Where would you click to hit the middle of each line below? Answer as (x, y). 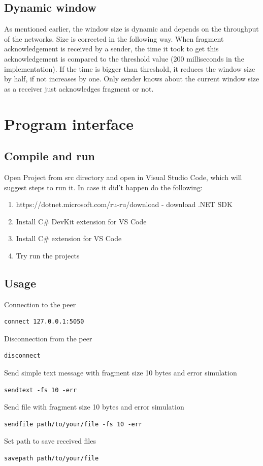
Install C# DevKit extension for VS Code (81, 221)
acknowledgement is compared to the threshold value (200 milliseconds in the (124, 58)
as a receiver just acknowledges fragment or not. (79, 88)
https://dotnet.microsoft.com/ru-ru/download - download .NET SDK (124, 204)
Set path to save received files (50, 441)
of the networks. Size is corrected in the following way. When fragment (114, 38)
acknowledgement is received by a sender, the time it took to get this (111, 49)
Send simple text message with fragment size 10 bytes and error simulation (121, 373)
